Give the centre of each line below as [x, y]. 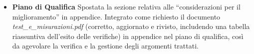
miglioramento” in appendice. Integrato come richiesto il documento [116, 16]
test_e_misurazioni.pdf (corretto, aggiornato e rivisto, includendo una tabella [131, 26]
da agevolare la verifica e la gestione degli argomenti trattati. [105, 46]
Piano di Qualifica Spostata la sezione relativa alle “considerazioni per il [126, 6]
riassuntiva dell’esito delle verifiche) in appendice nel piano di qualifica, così [128, 36]
